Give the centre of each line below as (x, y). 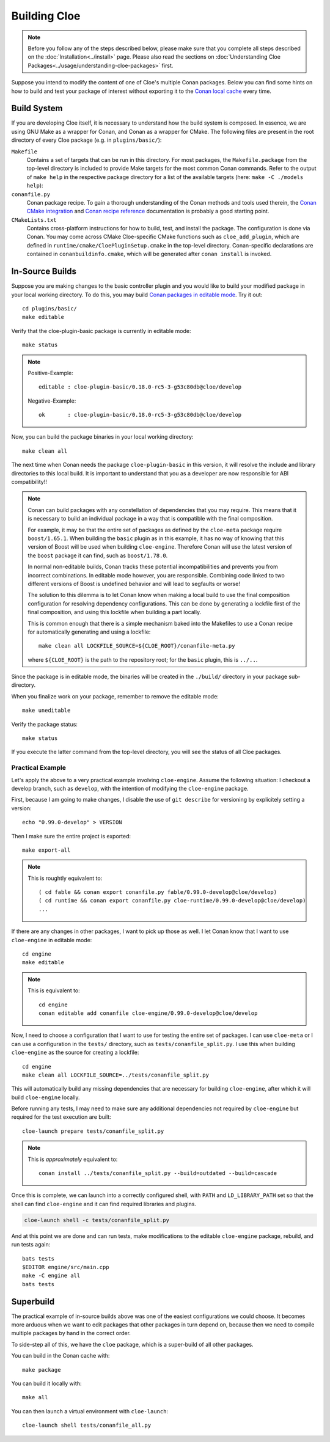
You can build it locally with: (46, 1383)
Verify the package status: (44, 724)
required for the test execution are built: (61, 1117)
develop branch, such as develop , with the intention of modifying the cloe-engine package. (130, 788)
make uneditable (46, 711)
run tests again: (31, 1245)
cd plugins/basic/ (50, 308)
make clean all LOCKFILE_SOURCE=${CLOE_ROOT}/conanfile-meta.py (137, 646)
